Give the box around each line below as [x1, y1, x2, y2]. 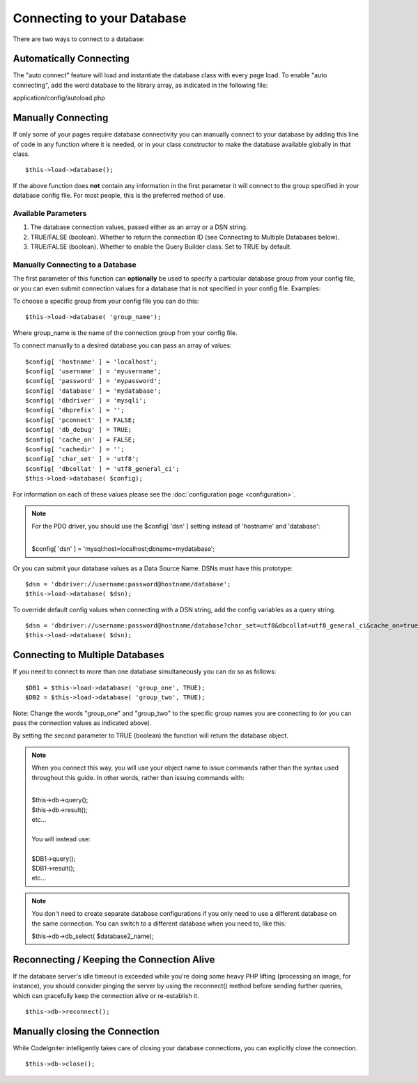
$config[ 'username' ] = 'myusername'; [25, 367, 162, 375]
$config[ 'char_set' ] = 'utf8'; [25, 455, 139, 463]
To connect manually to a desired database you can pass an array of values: [13, 341, 233, 350]
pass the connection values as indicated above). [13, 718, 152, 727]
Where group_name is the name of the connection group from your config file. [13, 328, 238, 337]
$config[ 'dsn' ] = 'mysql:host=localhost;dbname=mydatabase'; [31, 545, 215, 553]
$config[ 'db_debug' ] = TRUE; [25, 426, 132, 434]
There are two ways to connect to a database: [13, 35, 146, 43]
